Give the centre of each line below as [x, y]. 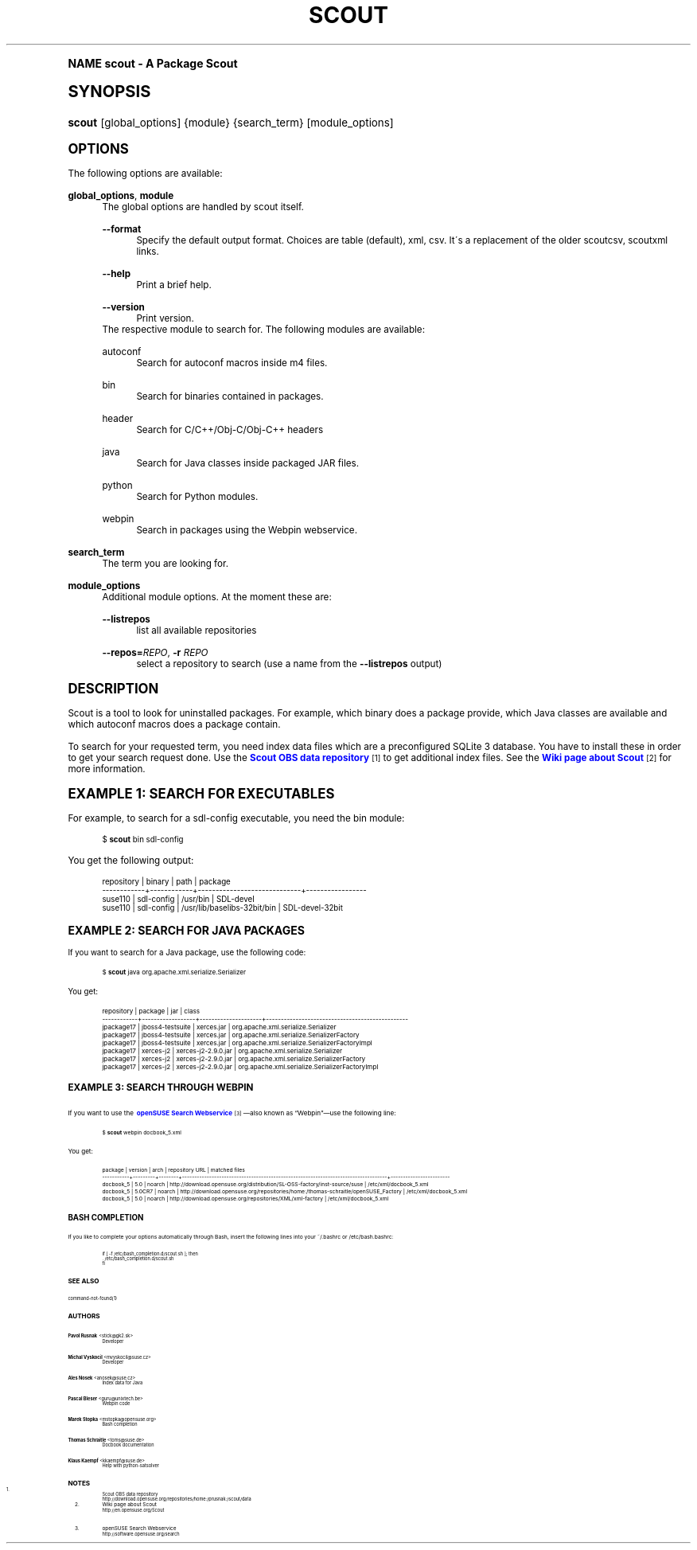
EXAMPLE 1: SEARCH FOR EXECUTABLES [201, 793]
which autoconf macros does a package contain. [174, 724]
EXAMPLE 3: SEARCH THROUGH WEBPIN [161, 1087]
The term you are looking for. [165, 563]
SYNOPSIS [109, 91]
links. [148, 251]
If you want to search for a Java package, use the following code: [187, 952]
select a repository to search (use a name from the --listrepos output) [289, 664]
